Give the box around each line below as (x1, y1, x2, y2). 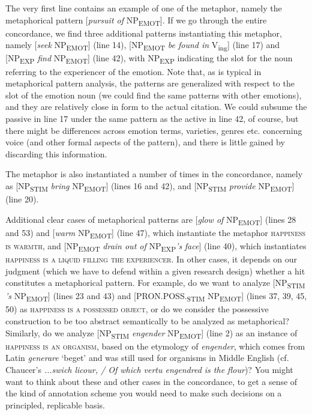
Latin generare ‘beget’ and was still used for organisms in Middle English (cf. (5, 351, 289, 364)
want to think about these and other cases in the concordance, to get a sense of (5, 375, 298, 387)
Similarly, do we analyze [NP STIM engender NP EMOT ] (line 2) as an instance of (5, 326, 298, 341)
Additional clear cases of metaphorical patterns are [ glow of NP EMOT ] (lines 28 (5, 213, 296, 227)
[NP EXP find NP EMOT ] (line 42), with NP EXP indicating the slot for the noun (5, 52, 293, 66)
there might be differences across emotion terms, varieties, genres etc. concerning (5, 124, 302, 136)
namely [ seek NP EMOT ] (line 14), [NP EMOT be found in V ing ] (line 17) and (5, 38, 280, 53)
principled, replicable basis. (5, 398, 105, 411)
